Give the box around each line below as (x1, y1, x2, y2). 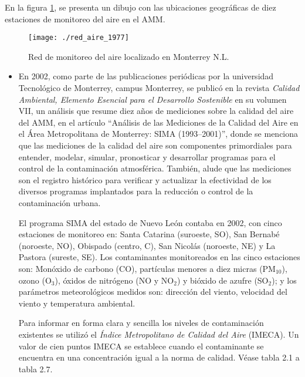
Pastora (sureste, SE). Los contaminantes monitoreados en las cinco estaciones (18, 251, 300, 263)
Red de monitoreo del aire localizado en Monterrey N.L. (28, 50, 229, 62)
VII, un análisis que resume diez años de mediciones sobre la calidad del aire (18, 105, 294, 117)
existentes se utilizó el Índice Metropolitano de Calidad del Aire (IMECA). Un (18, 328, 299, 340)
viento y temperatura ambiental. (18, 297, 135, 309)
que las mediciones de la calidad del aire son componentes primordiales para (18, 139, 292, 151)
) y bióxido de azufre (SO (177, 274, 269, 286)
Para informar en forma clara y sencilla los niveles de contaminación (18, 317, 264, 329)
